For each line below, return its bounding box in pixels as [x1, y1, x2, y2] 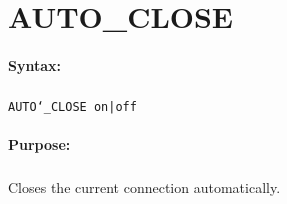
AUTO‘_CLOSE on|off [8, 99, 137, 114]
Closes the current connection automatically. [8, 177, 281, 198]
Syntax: [8, 54, 61, 75]
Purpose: [8, 134, 71, 155]
